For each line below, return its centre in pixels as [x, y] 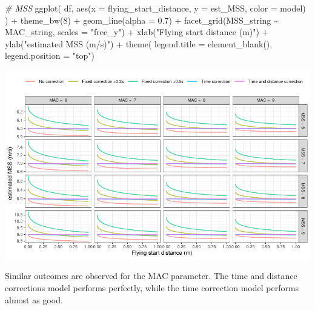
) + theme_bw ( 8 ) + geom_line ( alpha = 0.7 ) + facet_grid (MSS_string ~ [142, 20]
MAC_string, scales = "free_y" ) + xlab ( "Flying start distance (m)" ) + [137, 32]
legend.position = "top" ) [50, 56]
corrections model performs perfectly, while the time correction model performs [152, 287]
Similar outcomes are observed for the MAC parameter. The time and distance [151, 276]
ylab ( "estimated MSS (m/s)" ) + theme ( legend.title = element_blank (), [139, 43]
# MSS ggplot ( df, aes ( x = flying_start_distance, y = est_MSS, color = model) [155, 8]
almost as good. [34, 299]
